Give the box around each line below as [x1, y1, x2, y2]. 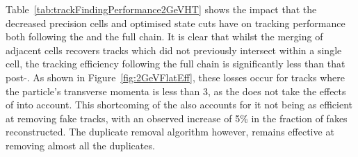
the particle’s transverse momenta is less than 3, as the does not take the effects [6, 83, 346, 98]
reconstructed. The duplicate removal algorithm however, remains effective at [6, 124, 334, 139]
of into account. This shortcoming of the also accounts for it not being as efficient [6, 97, 352, 112]
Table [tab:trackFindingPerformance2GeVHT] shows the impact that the [6, 2, 317, 16]
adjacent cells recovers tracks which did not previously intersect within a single [6, 42, 342, 57]
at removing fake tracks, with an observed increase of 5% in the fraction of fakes [6, 110, 348, 125]
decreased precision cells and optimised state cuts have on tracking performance [6, 15, 345, 30]
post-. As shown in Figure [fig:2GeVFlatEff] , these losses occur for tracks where [6, 69, 345, 84]
